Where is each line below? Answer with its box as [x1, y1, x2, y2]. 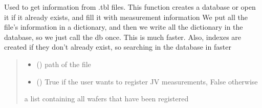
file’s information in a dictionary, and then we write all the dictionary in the [4, 21, 243, 32]
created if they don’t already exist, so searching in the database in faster [4, 41, 231, 52]
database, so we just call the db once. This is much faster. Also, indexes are [4, 31, 242, 42]
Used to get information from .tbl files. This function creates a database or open [4, 2, 256, 12]
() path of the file [36, 58, 91, 69]
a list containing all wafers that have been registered [24, 93, 189, 104]
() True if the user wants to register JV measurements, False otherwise [36, 76, 258, 87]
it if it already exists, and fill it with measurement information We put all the [4, 11, 248, 22]
